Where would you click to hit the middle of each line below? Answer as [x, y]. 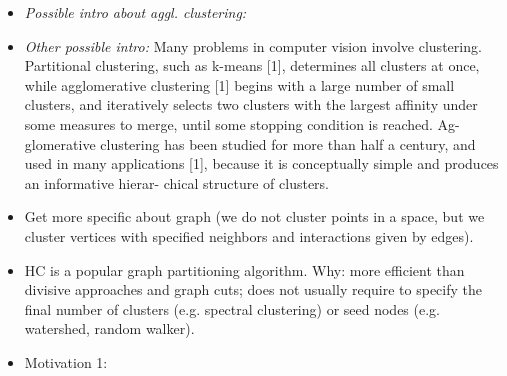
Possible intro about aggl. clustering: [135, 12]
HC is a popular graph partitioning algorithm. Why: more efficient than [244, 269]
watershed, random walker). [109, 328]
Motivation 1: [66, 361]
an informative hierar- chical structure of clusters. [176, 182]
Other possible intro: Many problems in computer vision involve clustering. [253, 45]
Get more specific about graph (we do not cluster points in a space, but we [254, 216]
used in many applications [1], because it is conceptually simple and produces [261, 163]
